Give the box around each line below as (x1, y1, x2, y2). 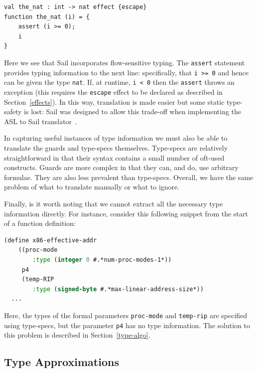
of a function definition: (4, 218, 76, 228)
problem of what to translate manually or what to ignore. (4, 182, 180, 192)
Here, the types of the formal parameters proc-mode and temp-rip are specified (4, 310, 248, 320)
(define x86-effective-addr (4, 236, 97, 244)
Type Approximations (4, 354, 119, 370)
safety (4, 106, 22, 117)
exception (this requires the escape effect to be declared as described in (4, 86, 223, 97)
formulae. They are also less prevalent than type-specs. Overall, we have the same (4, 172, 254, 182)
